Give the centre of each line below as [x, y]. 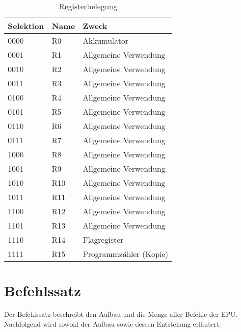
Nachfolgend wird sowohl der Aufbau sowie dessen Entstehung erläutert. [113, 323]
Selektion [26, 26]
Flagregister [103, 240]
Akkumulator [106, 40]
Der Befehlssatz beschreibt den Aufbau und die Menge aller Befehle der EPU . [121, 314]
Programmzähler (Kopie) [125, 254]
